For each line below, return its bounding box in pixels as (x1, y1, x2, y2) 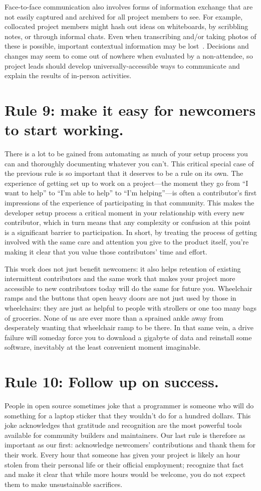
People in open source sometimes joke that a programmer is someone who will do (5, 400, 254, 411)
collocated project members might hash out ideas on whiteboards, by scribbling (5, 21, 248, 32)
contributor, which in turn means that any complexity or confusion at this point (5, 217, 251, 227)
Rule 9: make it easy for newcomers (5, 99, 256, 120)
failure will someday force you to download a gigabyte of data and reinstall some (5, 332, 252, 342)
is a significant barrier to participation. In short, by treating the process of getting (5, 226, 257, 237)
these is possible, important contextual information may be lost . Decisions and (5, 41, 249, 51)
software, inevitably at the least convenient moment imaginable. (5, 342, 201, 352)
